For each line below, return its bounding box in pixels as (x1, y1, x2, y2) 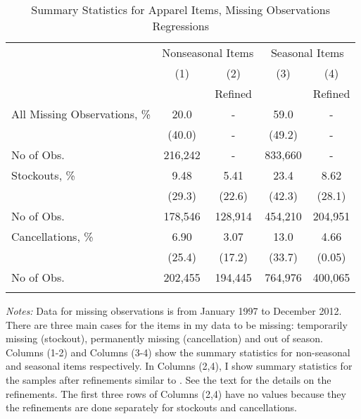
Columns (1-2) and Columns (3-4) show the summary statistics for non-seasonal (6, 344, 350, 359)
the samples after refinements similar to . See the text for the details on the (6, 372, 331, 387)
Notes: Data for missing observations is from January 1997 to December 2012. (6, 304, 342, 318)
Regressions (152, 18, 209, 34)
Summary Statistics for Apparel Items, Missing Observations (31, 1, 331, 18)
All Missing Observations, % (11, 106, 151, 122)
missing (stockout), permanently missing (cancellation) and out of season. (6, 331, 323, 346)
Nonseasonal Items (162, 44, 254, 61)
